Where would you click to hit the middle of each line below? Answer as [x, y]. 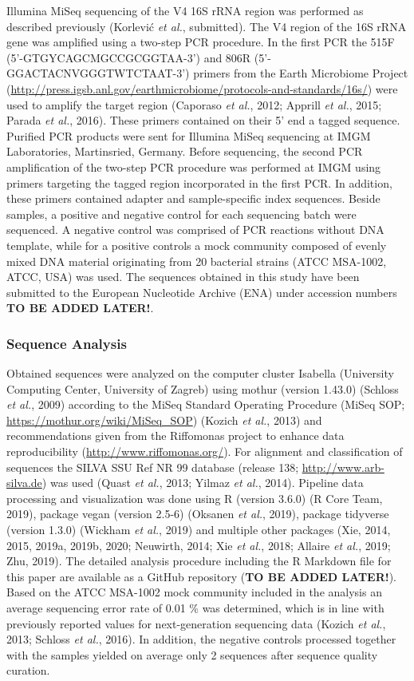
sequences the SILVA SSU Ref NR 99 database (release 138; [153, 467]
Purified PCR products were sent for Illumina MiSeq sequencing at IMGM [189, 135]
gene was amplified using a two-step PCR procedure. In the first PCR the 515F [201, 42]
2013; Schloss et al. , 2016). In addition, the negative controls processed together [201, 639]
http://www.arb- [343, 467]
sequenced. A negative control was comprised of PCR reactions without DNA [195, 230]
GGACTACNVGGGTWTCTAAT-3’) [98, 73]
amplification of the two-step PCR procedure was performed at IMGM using [194, 166]
